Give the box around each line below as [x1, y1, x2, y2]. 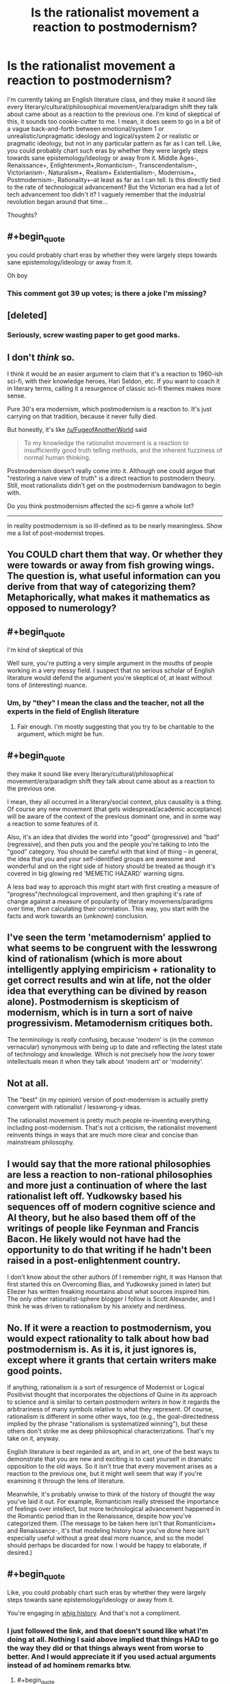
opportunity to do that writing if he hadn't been [7, 1244, 212, 1255]
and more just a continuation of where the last [7, 1179, 207, 1191]
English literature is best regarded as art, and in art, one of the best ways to [7, 1447, 220, 1455]
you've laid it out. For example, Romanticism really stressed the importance [7, 1497, 219, 1505]
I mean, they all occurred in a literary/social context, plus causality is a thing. [7, 797, 222, 806]
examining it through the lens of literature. [7, 1477, 125, 1485]
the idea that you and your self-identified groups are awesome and [7, 854, 196, 863]
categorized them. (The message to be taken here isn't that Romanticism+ [7, 1519, 217, 1527]
